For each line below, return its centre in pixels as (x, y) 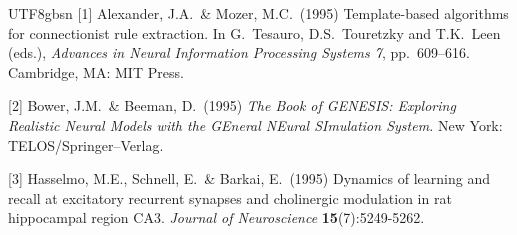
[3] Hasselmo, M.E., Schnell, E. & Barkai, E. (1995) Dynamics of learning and (249, 178)
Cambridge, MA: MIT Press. (96, 71)
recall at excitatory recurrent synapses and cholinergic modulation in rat (230, 197)
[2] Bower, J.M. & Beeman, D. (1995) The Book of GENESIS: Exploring (232, 105)
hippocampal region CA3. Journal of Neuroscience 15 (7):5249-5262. (216, 217)
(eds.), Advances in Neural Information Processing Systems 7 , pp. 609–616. (239, 52)
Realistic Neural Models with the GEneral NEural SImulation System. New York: (255, 124)
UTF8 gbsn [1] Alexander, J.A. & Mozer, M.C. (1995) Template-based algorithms (258, 13)
